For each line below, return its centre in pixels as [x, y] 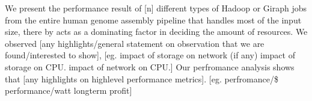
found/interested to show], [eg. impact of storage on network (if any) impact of [150, 55]
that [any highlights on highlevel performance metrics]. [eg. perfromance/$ [142, 78]
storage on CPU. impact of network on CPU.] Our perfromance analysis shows [150, 66]
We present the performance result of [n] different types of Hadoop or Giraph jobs [156, 8]
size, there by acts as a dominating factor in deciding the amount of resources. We [156, 32]
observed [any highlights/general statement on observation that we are [135, 43]
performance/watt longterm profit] [69, 90]
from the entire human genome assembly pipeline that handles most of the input [153, 20]
